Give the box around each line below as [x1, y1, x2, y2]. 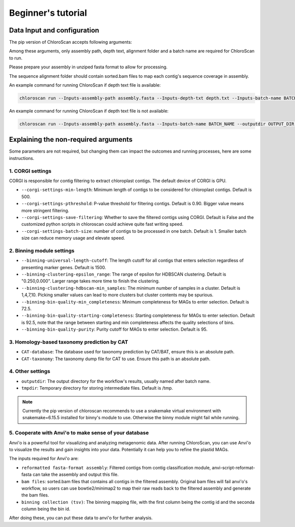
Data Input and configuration [9, 26, 99, 34]
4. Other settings [9, 368, 51, 375]
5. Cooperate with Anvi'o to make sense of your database [9, 430, 149, 436]
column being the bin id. [21, 506, 71, 512]
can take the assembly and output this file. [32, 471, 119, 477]
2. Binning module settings [9, 247, 75, 254]
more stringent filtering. [21, 207, 69, 214]
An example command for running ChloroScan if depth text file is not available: [9, 108, 169, 114]
